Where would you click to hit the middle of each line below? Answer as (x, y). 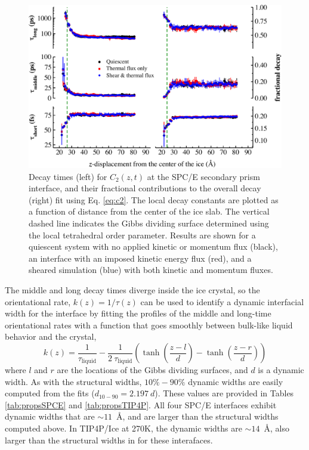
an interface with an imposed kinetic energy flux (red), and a (140, 258)
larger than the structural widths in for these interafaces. (109, 440)
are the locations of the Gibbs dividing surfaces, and (152, 370)
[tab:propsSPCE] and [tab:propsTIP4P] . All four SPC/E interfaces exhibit (141, 404)
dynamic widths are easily (236, 381)
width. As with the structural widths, (73, 381)
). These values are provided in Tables (224, 393)
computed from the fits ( (50, 393)
